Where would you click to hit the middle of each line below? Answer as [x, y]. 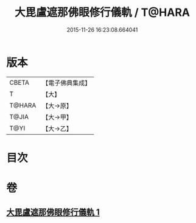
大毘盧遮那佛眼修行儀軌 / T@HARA [102, 12]
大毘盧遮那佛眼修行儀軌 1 [53, 212]
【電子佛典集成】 [67, 83]
